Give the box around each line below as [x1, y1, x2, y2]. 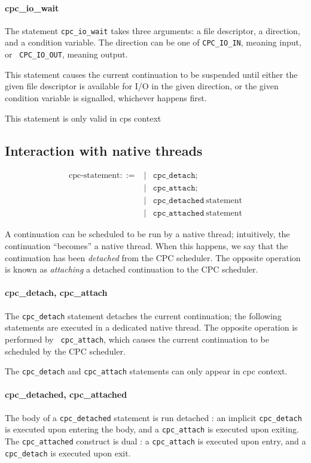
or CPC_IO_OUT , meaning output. [5, 48, 128, 60]
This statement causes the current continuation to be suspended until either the [5, 68, 298, 80]
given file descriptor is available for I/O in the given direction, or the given [5, 80, 279, 92]
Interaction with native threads [5, 141, 203, 159]
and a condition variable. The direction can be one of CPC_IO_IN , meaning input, [5, 36, 301, 49]
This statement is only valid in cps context [5, 111, 161, 124]
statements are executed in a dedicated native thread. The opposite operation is [5, 321, 298, 334]
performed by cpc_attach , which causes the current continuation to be [5, 332, 269, 345]
